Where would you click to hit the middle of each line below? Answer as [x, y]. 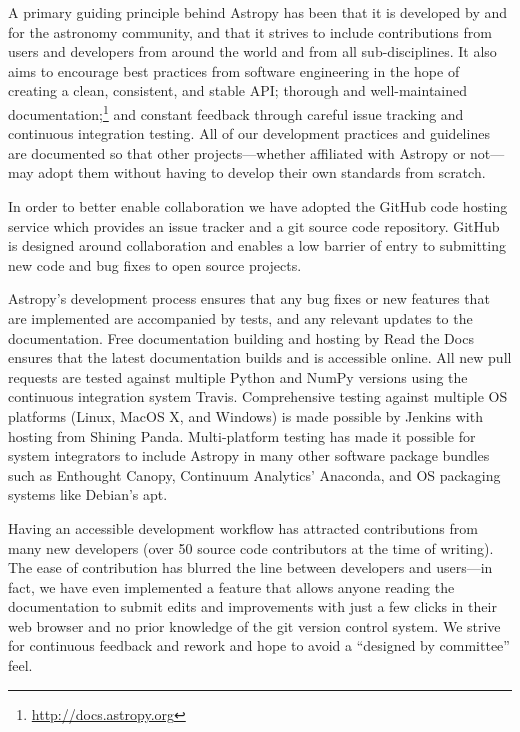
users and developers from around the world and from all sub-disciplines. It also [252, 51]
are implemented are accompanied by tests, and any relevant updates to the [240, 317]
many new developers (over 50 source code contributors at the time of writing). [251, 547]
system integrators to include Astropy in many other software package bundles [249, 455]
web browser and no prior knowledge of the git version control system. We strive [254, 625]
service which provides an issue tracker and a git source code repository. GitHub [254, 225]
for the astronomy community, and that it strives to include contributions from [250, 31]
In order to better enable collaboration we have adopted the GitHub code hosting [258, 206]
